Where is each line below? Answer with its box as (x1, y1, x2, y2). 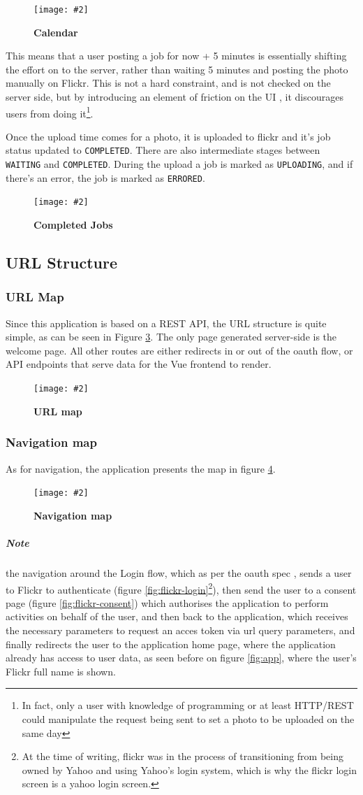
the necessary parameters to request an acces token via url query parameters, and (6, 622, 355, 637)
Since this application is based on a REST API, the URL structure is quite (6, 315, 327, 330)
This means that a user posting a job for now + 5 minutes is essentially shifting (6, 48, 347, 63)
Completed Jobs (34, 217, 113, 232)
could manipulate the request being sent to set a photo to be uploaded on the (22, 711, 355, 726)
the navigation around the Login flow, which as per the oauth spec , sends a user (6, 565, 352, 580)
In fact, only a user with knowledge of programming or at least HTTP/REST (22, 698, 354, 712)
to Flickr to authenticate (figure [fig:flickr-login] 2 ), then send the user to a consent (6, 580, 357, 596)
